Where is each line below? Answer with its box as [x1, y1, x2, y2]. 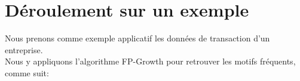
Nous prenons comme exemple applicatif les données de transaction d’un [5, 32, 270, 44]
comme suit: [5, 66, 49, 79]
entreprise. [5, 43, 43, 56]
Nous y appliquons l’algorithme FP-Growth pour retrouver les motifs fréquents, [5, 55, 296, 67]
